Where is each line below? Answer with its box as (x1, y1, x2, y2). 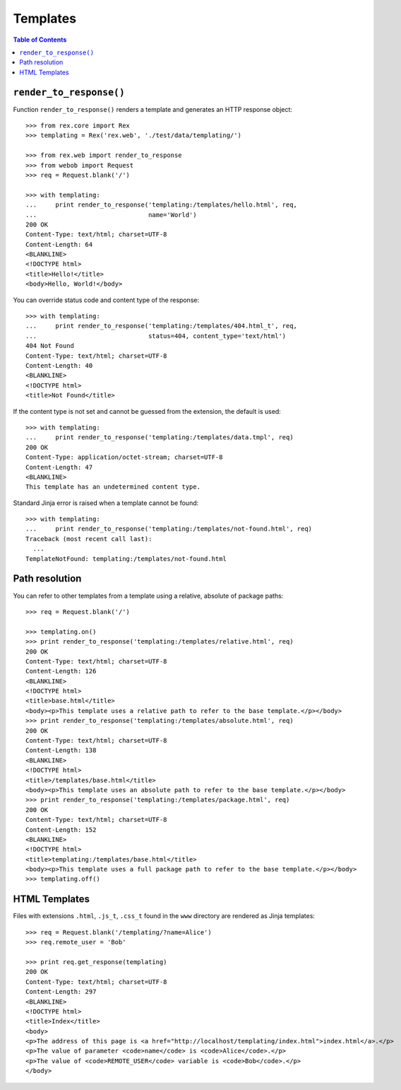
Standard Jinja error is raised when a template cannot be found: (13, 499, 199, 507)
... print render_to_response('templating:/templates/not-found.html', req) (25, 525, 313, 533)
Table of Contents (13, 35, 67, 44)
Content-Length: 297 (25, 987, 97, 996)
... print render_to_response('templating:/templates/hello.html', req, (25, 201, 298, 209)
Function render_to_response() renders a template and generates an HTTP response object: (13, 105, 293, 113)
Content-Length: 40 (25, 361, 93, 369)
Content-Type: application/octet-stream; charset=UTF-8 (25, 453, 223, 461)
